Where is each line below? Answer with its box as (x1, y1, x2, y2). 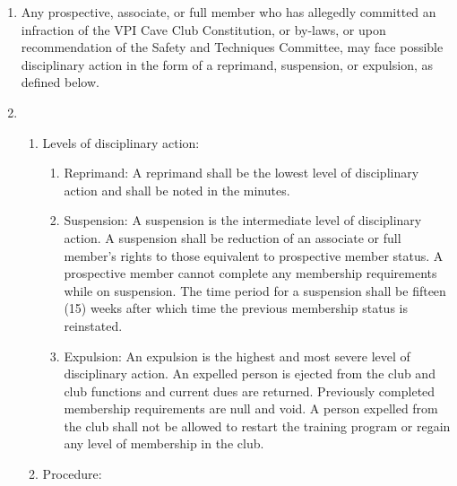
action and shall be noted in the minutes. (64, 180, 290, 199)
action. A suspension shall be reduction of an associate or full (64, 228, 401, 247)
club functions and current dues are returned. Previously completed (64, 381, 435, 400)
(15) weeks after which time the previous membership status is (64, 299, 408, 317)
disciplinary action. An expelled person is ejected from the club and (64, 364, 435, 383)
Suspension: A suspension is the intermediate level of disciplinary (64, 211, 422, 230)
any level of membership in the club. (64, 434, 264, 453)
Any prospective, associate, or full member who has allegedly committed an (21, 3, 436, 21)
